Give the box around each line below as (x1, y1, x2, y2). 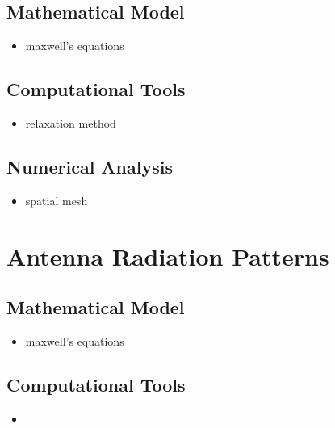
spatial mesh (25, 191, 88, 208)
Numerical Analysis (6, 153, 173, 178)
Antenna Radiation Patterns (6, 239, 329, 272)
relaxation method (25, 115, 116, 131)
